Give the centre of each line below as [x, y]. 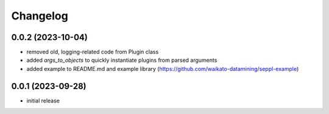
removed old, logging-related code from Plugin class [93, 52]
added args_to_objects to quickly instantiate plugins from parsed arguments [122, 60]
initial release [43, 101]
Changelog [40, 16]
